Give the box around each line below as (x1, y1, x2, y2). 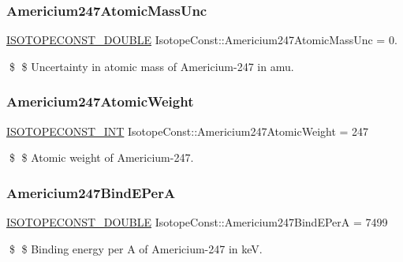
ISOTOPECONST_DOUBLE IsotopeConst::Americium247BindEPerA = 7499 (6, 214, 388, 230)
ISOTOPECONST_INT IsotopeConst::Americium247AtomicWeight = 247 (6, 122, 369, 139)
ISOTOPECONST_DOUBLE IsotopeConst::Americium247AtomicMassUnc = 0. (6, 32, 397, 48)
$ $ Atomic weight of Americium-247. (9, 149, 194, 166)
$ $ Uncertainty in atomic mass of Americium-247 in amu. (9, 58, 294, 74)
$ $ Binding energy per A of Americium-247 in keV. (9, 240, 263, 256)
